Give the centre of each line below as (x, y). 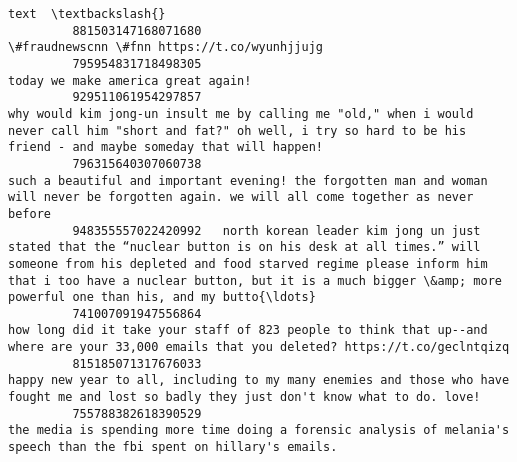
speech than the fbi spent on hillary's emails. (173, 447)
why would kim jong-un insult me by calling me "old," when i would (241, 113)
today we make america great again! (130, 80)
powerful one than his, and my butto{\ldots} (162, 297)
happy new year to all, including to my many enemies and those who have (259, 380)
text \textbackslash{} (87, 14)
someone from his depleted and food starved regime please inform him (248, 263)
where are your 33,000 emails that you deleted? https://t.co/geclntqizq (259, 347)
